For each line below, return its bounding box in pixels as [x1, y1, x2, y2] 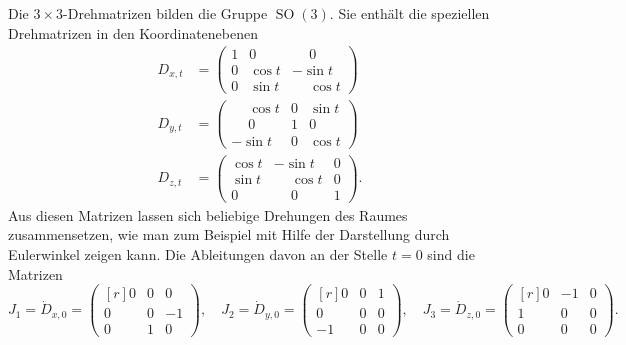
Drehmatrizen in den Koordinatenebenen [8, 22, 259, 43]
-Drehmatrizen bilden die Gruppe [63, 3, 268, 23]
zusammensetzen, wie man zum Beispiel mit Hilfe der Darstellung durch [8, 224, 450, 245]
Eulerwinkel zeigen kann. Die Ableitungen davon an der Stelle [8, 243, 388, 264]
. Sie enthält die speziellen [329, 3, 490, 23]
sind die [427, 243, 475, 264]
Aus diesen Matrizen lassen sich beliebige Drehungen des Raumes [8, 204, 408, 225]
